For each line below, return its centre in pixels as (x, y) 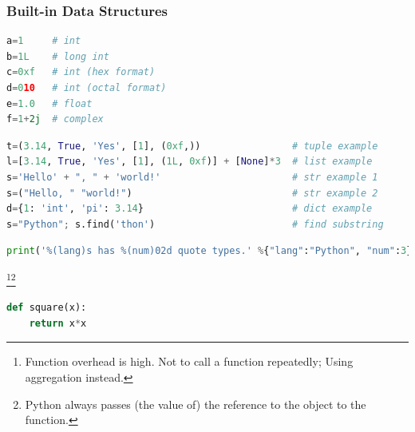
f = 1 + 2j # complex (55, 119)
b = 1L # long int (58, 56)
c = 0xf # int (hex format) (81, 72)
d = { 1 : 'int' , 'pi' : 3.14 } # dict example (190, 209)
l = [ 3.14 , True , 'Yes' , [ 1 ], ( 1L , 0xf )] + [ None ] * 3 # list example (190, 162)
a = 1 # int (44, 41)
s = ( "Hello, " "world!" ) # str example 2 (192, 193)
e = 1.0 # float (49, 103)
